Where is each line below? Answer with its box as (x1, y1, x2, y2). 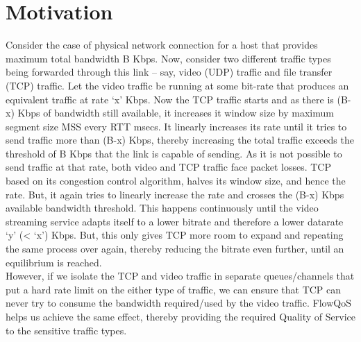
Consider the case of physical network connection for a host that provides (6, 37, 318, 52)
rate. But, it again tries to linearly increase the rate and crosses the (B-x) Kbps (6, 187, 344, 201)
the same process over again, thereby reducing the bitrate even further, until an (6, 241, 344, 256)
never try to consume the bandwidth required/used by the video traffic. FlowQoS (6, 296, 351, 310)
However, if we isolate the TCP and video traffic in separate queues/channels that (6, 268, 355, 283)
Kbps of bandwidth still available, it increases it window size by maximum (17, 105, 334, 120)
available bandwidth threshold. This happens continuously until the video (6, 200, 319, 215)
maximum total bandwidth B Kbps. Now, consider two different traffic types (6, 51, 331, 65)
